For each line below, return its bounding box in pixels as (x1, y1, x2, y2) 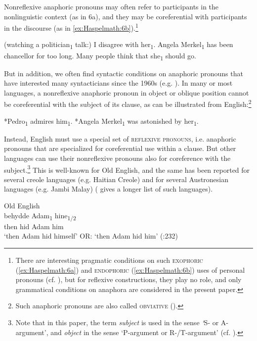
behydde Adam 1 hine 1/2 (4, 210, 76, 222)
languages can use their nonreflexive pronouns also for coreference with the (4, 153, 231, 163)
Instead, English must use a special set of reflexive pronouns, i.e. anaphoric (4, 133, 236, 144)
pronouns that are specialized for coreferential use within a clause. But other (4, 143, 236, 153)
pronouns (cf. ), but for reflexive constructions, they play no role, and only (15, 274, 242, 285)
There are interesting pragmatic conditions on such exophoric (15, 254, 203, 265)
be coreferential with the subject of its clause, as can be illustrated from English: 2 (4, 97, 252, 109)
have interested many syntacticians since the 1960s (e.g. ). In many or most (4, 78, 233, 88)
